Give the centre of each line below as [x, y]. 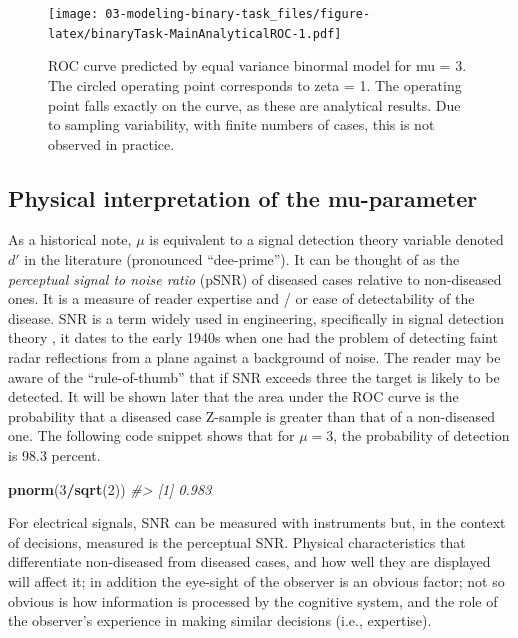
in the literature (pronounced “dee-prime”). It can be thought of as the [242, 259]
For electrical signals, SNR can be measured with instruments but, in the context [257, 522]
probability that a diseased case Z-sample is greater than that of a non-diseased [252, 415]
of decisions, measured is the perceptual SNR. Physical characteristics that [237, 541]
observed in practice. [111, 143]
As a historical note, [70, 239]
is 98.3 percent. [54, 455]
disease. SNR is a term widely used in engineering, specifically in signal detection [256, 317]
